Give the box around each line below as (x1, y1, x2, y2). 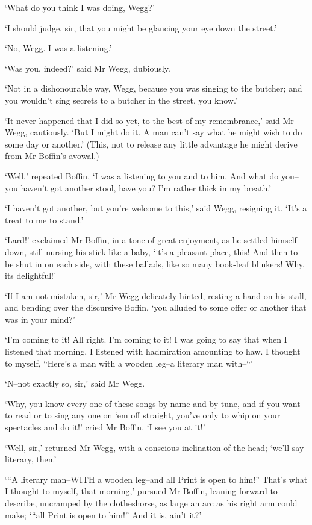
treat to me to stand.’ (5, 213, 84, 226)
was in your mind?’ (5, 312, 75, 325)
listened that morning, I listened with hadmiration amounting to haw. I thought (5, 345, 301, 358)
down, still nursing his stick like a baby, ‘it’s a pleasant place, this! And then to (5, 245, 298, 258)
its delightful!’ (5, 269, 56, 282)
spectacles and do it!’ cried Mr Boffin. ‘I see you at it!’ (5, 421, 205, 433)
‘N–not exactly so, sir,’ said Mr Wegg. (5, 377, 145, 390)
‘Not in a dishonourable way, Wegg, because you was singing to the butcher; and (5, 82, 302, 95)
